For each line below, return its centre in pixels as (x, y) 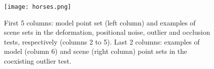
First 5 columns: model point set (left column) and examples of (100, 22)
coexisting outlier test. (38, 61)
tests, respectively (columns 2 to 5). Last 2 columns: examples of (102, 41)
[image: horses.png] (38, 7)
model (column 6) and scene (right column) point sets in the (96, 51)
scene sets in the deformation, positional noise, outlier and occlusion (107, 32)
